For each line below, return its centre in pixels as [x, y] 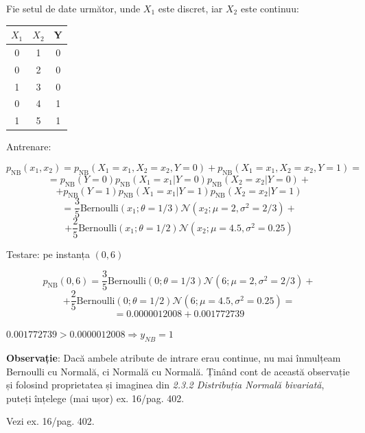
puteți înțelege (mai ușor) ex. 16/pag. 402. [95, 398]
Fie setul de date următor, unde [73, 8]
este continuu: [270, 8]
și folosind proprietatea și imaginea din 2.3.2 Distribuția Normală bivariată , [165, 385]
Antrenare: [29, 147]
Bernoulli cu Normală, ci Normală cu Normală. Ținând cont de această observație [178, 371]
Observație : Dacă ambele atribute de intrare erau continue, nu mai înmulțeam [174, 358]
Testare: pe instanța [48, 254]
